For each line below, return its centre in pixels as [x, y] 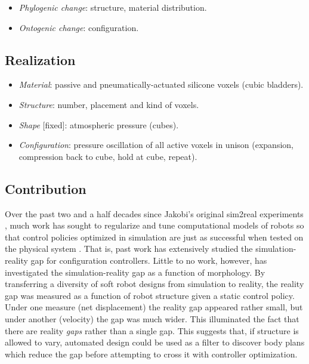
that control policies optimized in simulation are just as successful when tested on [154, 237]
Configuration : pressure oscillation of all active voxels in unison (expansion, [156, 145]
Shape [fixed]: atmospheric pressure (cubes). [99, 124]
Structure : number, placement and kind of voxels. [109, 104]
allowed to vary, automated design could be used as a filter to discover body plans [155, 342]
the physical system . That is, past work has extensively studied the [129, 249]
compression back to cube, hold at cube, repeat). [108, 156]
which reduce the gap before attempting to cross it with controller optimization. [151, 354]
